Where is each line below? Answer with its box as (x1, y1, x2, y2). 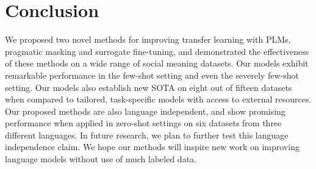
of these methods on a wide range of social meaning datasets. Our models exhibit (5, 57, 309, 70)
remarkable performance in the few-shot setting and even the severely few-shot (5, 68, 299, 81)
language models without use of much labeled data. (5, 153, 196, 165)
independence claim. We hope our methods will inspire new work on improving (5, 140, 300, 153)
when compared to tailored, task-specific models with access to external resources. (5, 93, 312, 106)
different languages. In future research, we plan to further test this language (5, 128, 289, 141)
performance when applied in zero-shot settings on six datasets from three (5, 117, 282, 129)
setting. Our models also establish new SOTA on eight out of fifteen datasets (5, 81, 292, 93)
